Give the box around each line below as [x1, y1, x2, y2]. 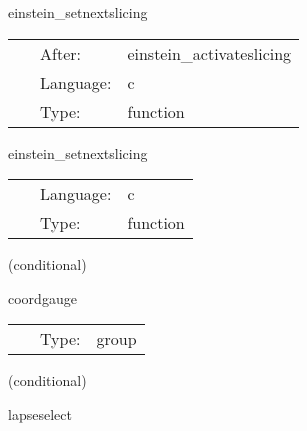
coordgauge [8, 287, 77, 308]
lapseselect [8, 403, 72, 424]
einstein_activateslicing [127, 41, 292, 65]
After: [40, 41, 81, 65]
